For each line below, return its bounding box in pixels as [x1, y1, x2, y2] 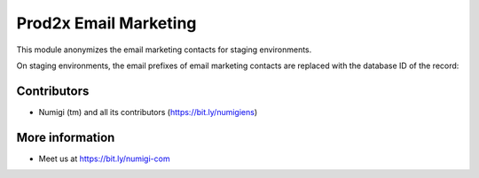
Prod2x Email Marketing [16, 13, 197, 33]
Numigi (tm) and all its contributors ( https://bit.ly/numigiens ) [38, 106, 258, 117]
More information [16, 129, 115, 145]
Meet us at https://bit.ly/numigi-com [38, 153, 170, 164]
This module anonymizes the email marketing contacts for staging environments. [16, 44, 312, 55]
